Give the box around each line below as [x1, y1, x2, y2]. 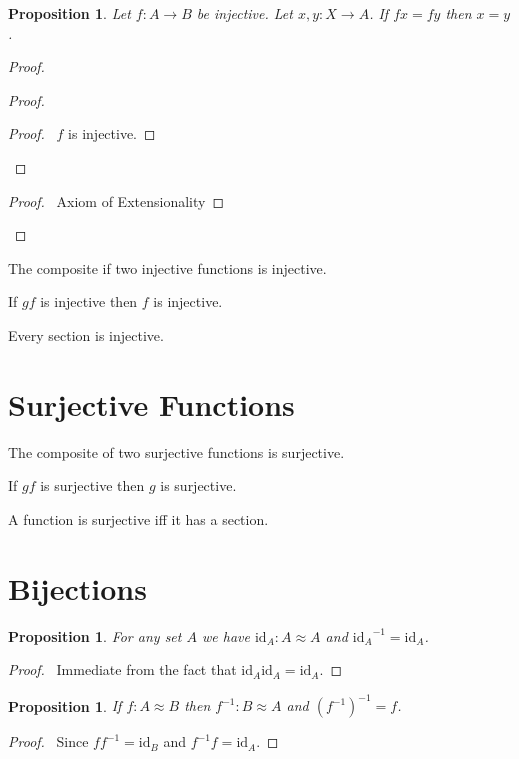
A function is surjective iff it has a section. [8, 508, 269, 529]
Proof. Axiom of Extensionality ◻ [8, 190, 225, 211]
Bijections [8, 567, 147, 608]
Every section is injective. [8, 324, 164, 345]
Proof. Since [8, 731, 89, 752]
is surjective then [40, 475, 145, 496]
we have [201, 625, 250, 646]
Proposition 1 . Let [8, 3, 131, 23]
